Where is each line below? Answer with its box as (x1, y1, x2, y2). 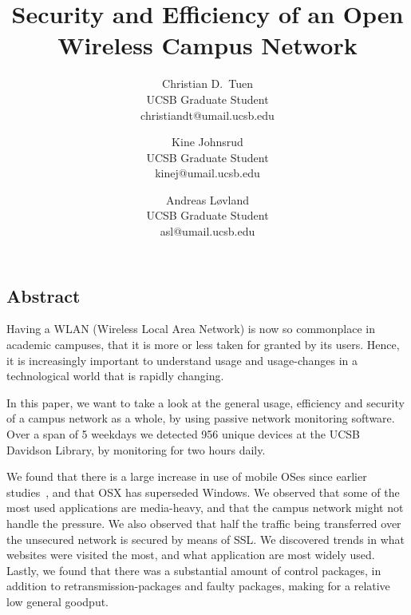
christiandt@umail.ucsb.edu (140, 106, 275, 123)
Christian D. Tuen (162, 75, 253, 92)
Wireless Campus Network (57, 29, 358, 61)
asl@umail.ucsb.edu (160, 223, 255, 240)
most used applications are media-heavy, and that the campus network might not (6, 499, 404, 516)
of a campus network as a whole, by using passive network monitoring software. (6, 410, 395, 427)
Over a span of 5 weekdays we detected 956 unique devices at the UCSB (6, 426, 360, 442)
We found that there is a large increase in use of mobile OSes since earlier (6, 468, 367, 485)
